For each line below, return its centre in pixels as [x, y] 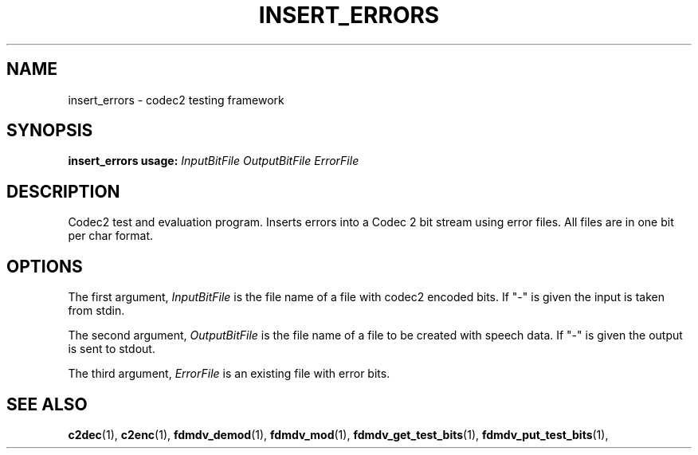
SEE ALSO [47, 404]
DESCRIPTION [63, 191]
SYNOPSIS [50, 131]
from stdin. [96, 311]
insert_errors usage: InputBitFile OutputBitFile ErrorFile [214, 161]
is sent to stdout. [112, 349]
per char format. [111, 236]
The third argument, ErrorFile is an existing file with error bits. [229, 374]
